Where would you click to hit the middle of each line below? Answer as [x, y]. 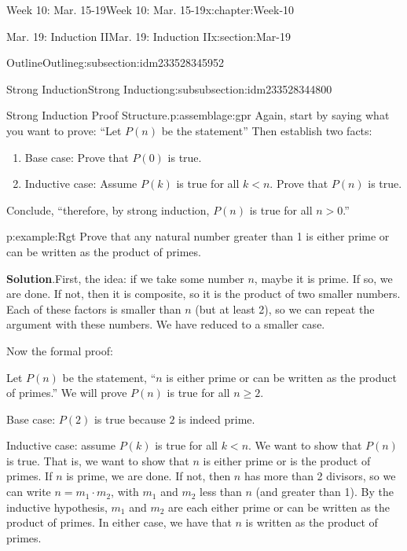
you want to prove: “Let [64, 130]
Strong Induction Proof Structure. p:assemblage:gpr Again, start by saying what [198, 115]
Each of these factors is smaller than [94, 309]
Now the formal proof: [60, 350]
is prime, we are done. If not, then [148, 476]
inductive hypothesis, [57, 507]
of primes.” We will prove [67, 393]
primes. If [29, 476]
